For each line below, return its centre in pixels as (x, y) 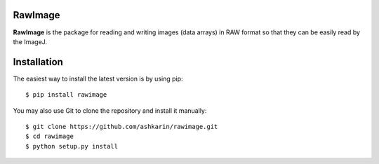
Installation (38, 62)
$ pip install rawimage (66, 95)
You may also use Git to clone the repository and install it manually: (110, 110)
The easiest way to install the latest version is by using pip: (98, 78)
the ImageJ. (30, 41)
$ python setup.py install (72, 146)
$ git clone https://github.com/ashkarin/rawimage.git (122, 127)
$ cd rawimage (49, 136)
